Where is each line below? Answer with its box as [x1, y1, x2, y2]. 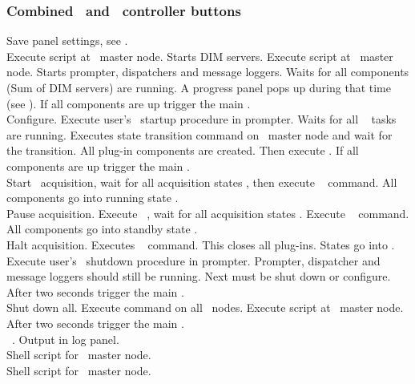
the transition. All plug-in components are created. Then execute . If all [6, 142, 359, 159]
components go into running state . [6, 189, 179, 206]
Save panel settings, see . [6, 32, 128, 49]
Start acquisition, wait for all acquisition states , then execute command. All [6, 173, 397, 190]
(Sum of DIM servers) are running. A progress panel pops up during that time [6, 79, 392, 95]
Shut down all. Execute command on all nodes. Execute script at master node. [6, 299, 404, 316]
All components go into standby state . [6, 220, 198, 237]
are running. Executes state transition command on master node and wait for [6, 126, 393, 143]
